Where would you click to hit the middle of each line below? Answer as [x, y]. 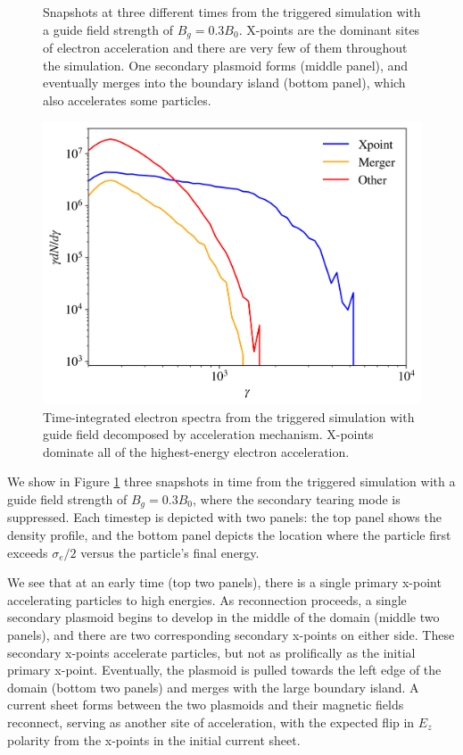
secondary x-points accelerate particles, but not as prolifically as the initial [211, 652]
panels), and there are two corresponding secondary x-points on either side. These [231, 635]
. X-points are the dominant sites [329, 29]
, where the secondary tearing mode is [296, 499]
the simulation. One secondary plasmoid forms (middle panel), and [226, 65]
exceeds [28, 552]
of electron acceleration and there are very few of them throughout [225, 48]
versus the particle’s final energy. [170, 552]
